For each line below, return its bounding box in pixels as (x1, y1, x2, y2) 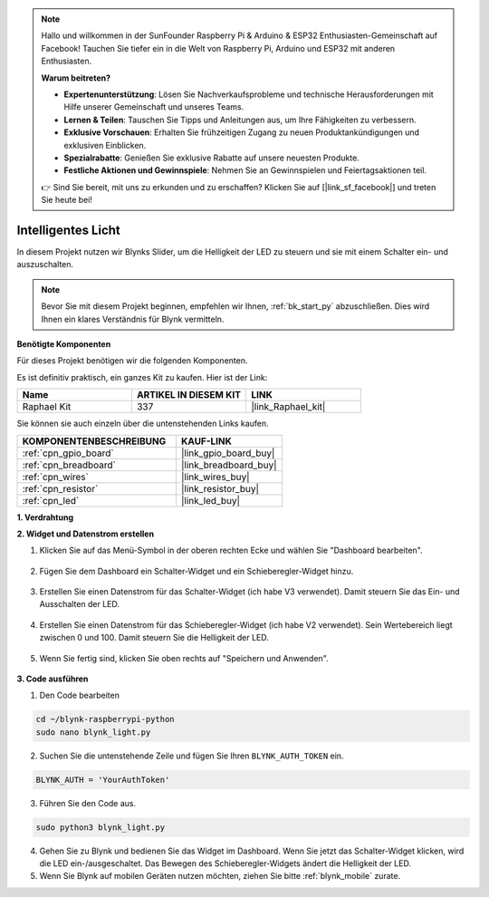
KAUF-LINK (181, 435, 233, 448)
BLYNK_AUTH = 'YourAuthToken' (35, 775, 170, 785)
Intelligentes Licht (16, 222, 121, 237)
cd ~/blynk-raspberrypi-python (35, 714, 176, 725)
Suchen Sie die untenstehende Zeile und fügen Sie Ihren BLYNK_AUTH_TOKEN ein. (39, 750, 344, 761)
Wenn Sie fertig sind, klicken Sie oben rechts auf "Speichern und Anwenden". (39, 652, 330, 663)
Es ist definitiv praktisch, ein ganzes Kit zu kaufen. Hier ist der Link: (16, 371, 268, 382)
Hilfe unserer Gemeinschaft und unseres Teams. (63, 101, 244, 112)
